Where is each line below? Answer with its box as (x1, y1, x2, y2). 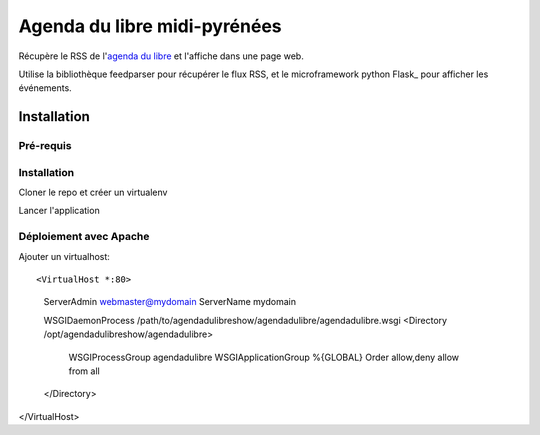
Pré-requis (18, 139, 72, 153)
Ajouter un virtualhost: (18, 250, 110, 262)
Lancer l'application (18, 205, 100, 217)
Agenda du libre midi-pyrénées (18, 15, 282, 37)
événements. (18, 82, 72, 94)
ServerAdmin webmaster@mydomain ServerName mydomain (43, 296, 297, 308)
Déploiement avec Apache (18, 230, 150, 244)
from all (68, 365, 100, 377)
